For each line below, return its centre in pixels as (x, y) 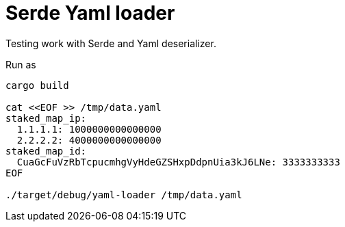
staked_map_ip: (46, 118)
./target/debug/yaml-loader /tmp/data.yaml (124, 195)
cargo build (37, 85)
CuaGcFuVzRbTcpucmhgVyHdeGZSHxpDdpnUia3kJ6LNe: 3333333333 (178, 162)
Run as (21, 64)
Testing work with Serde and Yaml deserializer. (111, 43)
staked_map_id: (46, 151)
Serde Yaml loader (90, 13)
